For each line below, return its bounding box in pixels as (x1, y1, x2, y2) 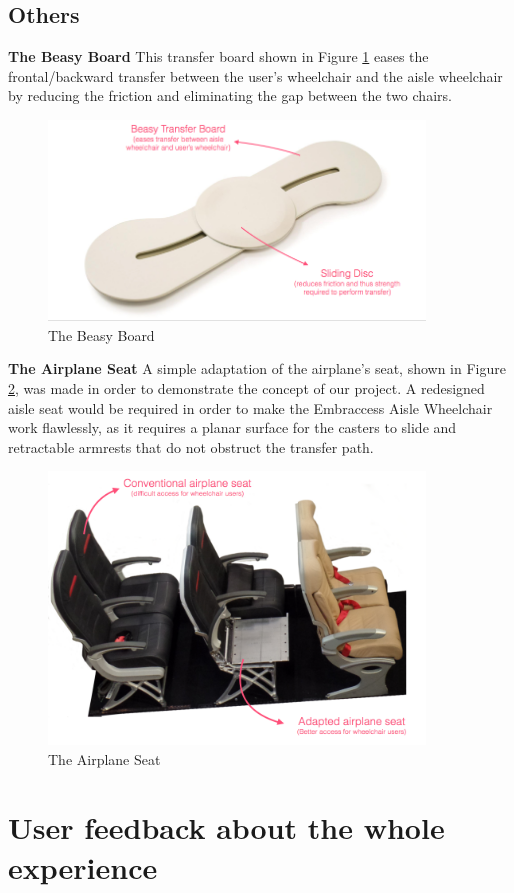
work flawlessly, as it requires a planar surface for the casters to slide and (8, 417, 457, 438)
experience (8, 846, 158, 887)
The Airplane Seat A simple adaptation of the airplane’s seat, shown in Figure (8, 358, 506, 379)
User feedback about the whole (8, 807, 445, 848)
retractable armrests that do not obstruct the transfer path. (8, 436, 374, 457)
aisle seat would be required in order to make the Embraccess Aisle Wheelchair (8, 397, 493, 418)
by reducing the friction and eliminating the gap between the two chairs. (8, 85, 452, 106)
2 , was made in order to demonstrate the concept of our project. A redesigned (8, 378, 485, 399)
